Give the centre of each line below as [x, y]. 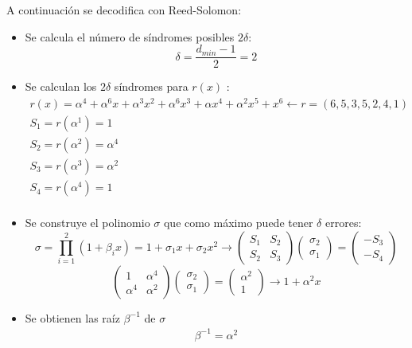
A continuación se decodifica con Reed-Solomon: [124, 10]
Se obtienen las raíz [72, 317]
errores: [343, 223]
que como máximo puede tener [238, 223]
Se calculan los [61, 86]
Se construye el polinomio [87, 223]
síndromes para [151, 86]
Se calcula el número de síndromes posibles [130, 36]
